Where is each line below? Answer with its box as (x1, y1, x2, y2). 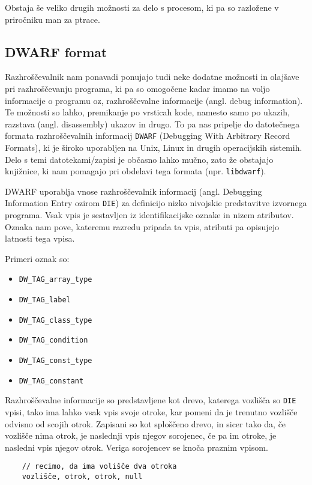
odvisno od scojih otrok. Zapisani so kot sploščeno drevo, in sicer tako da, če (5, 417, 286, 430)
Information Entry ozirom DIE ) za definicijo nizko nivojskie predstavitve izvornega (5, 197, 307, 209)
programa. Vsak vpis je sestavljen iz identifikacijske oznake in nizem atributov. (5, 209, 294, 221)
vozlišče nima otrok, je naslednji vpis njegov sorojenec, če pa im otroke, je (5, 429, 277, 442)
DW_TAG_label (19, 296, 71, 305)
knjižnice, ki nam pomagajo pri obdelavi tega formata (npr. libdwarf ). (5, 165, 266, 177)
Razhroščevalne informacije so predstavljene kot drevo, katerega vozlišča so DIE (5, 394, 296, 406)
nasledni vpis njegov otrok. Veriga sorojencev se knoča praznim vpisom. (5, 441, 268, 453)
